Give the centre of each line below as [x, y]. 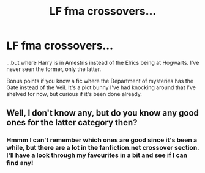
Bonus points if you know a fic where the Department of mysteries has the [100, 81]
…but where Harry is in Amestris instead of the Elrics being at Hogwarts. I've [103, 62]
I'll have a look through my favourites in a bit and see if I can [97, 155]
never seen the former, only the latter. [54, 69]
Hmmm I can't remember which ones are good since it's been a [102, 140]
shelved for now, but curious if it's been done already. [74, 94]
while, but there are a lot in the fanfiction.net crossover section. [103, 148]
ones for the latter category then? [72, 123]
